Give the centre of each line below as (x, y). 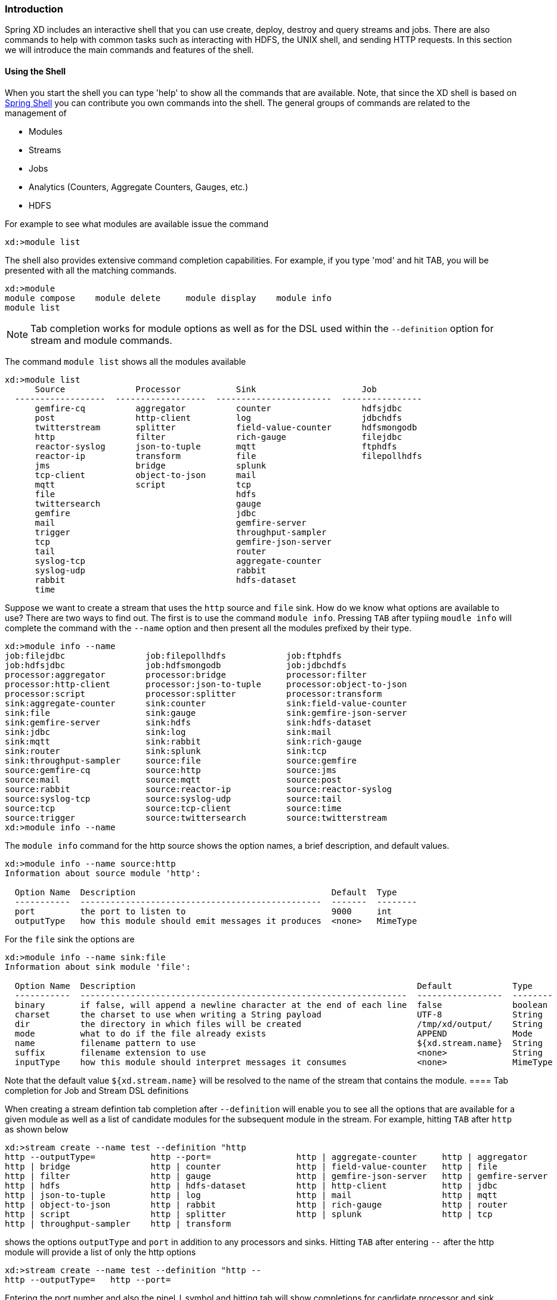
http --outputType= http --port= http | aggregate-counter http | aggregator (266, 1157)
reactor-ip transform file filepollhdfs (228, 456)
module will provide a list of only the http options (100, 1252)
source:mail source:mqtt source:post (173, 779)
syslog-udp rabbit (151, 570)
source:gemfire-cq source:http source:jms (171, 770)
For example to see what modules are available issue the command (137, 224)
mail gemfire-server (171, 522)
